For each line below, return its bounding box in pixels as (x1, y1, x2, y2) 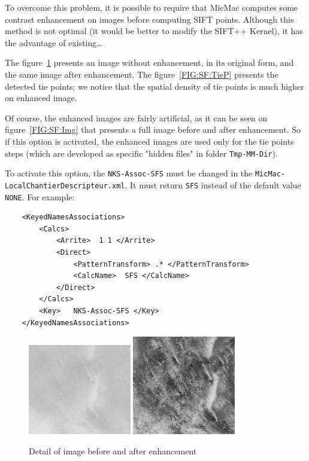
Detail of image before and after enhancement (29, 444, 197, 457)
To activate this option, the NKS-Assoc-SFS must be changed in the (5, 167, 253, 179)
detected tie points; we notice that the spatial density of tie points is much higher (5, 80, 304, 92)
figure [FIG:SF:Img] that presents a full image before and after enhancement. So (5, 123, 301, 136)
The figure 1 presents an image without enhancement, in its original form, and (5, 56, 294, 69)
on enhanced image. (5, 91, 77, 104)
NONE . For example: (5, 190, 75, 203)
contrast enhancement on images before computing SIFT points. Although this (5, 13, 294, 25)
